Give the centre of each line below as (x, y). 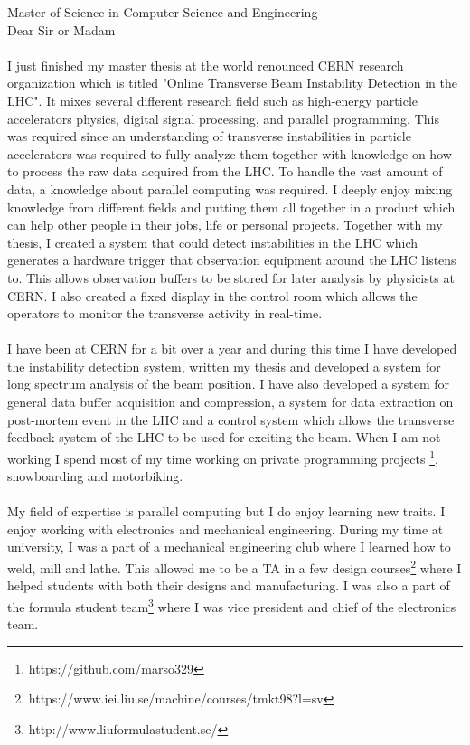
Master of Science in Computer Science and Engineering (163, 12)
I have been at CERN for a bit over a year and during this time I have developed (232, 349)
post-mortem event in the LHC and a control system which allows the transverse (231, 419)
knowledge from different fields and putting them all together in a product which (231, 207)
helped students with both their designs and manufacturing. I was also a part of (229, 585)
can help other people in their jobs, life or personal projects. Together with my (225, 225)
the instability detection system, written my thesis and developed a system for (224, 366)
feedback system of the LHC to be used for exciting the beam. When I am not (224, 437)
